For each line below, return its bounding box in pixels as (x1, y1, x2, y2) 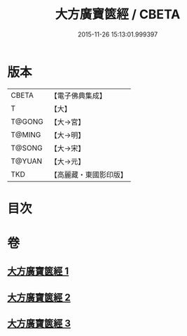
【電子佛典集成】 (50, 91, 106, 101)
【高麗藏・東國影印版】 (50, 169, 127, 179)
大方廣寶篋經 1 (7, 265, 69, 278)
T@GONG (11, 117, 43, 127)
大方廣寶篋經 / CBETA (55, 6, 181, 22)
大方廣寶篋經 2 (7, 291, 71, 303)
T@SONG (11, 143, 43, 153)
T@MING (11, 129, 41, 139)
